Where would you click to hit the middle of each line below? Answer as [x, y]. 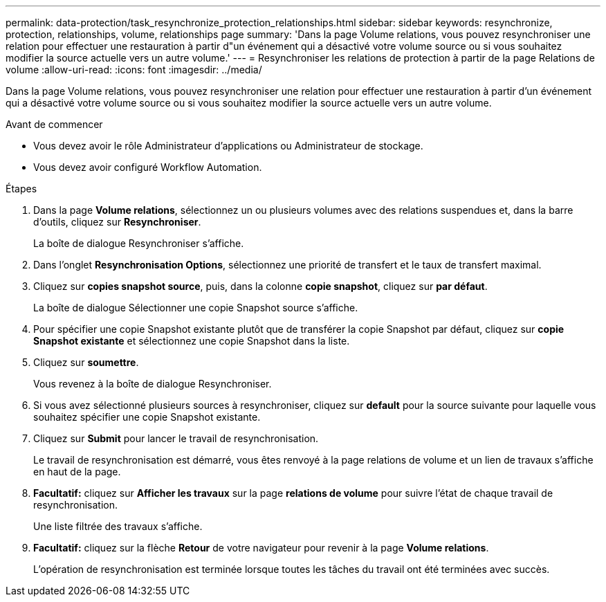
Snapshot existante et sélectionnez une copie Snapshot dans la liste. [192, 341]
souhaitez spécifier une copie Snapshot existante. [147, 417]
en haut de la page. [77, 472]
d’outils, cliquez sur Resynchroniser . [117, 222]
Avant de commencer [54, 124]
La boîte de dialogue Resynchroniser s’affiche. [139, 243]
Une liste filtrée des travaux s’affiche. [118, 526]
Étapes [21, 189]
